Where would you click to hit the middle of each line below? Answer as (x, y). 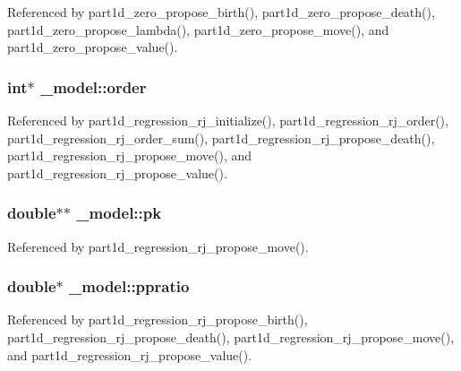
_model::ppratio (129, 286)
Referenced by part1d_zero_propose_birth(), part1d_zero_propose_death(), (221, 12)
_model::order (93, 86)
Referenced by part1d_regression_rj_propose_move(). (158, 246)
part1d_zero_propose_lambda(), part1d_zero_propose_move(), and (198, 29)
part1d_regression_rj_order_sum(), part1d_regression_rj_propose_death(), (221, 138)
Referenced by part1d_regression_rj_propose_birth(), (158, 319)
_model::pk (119, 213)
